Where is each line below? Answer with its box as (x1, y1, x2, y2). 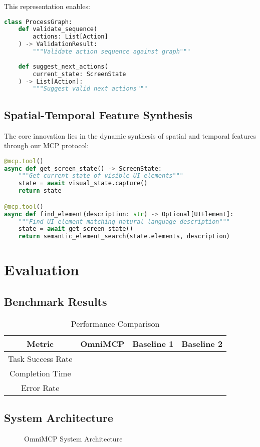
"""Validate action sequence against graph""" (33, 48, 191, 56)
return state (18, 187, 62, 195)
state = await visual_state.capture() (18, 180, 148, 187)
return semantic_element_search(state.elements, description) (18, 233, 230, 240)
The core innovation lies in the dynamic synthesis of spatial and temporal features (4, 130, 256, 141)
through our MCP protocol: (4, 140, 89, 151)
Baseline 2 (181, 337, 223, 349)
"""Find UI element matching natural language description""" (18, 218, 230, 225)
